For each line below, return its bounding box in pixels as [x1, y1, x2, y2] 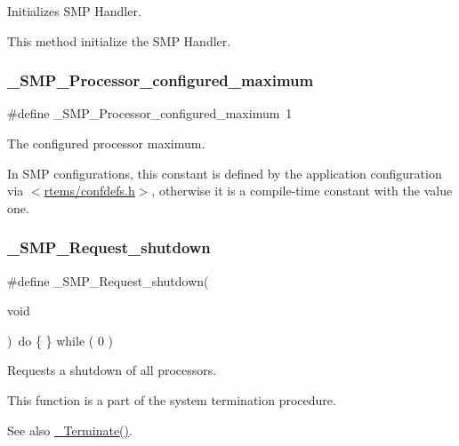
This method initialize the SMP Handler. [7, 31, 231, 50]
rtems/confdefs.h [44, 181, 135, 200]
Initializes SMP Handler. [7, 2, 141, 20]
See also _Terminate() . [7, 420, 133, 439]
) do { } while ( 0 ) [7, 331, 113, 349]
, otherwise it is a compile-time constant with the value [151, 181, 453, 200]
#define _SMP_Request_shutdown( [7, 271, 209, 290]
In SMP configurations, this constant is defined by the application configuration [7, 163, 442, 182]
